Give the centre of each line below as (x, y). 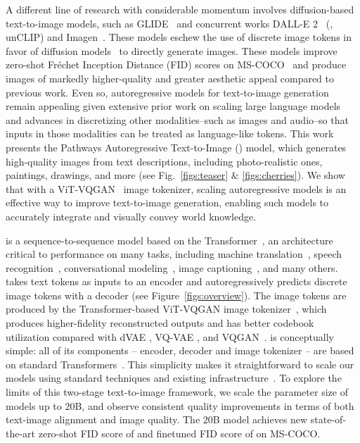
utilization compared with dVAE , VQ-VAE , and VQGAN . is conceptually (170, 336)
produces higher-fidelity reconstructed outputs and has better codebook (160, 323)
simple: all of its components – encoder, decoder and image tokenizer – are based (180, 350)
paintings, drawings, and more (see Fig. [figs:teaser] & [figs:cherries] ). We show (175, 175)
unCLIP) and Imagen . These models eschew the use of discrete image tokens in (179, 37)
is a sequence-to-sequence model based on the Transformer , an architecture (169, 240)
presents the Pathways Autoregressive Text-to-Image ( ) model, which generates (176, 147)
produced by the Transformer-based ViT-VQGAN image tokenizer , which (166, 309)
